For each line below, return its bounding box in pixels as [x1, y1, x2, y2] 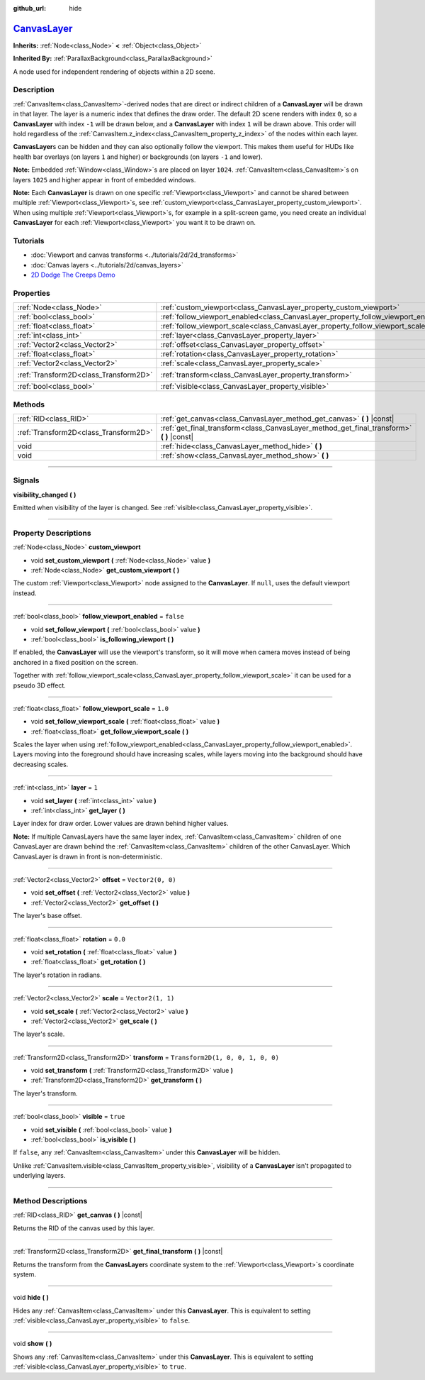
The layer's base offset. [13, 912, 83, 920]
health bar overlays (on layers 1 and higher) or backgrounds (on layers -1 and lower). [13, 153, 263, 161]
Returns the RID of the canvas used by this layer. [13, 1224, 155, 1232]
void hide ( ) [13, 1293, 50, 1302]
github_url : [13, 4, 46, 12]
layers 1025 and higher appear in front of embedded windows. [13, 175, 196, 184]
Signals [13, 475, 40, 485]
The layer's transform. [13, 1089, 78, 1098]
